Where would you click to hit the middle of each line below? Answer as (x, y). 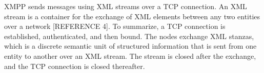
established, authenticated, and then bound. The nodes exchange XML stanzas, (129, 36)
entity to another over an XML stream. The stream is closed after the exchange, (130, 56)
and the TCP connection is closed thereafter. (75, 66)
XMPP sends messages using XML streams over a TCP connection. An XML (126, 6)
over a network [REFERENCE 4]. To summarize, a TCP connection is (115, 26)
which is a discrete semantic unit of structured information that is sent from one (130, 46)
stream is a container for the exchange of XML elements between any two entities (132, 16)
